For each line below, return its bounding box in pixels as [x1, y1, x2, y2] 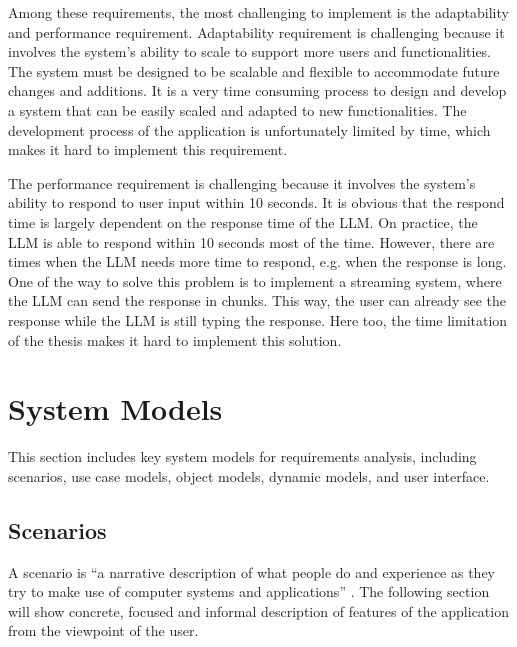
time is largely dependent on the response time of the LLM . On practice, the [8, 211, 478, 232]
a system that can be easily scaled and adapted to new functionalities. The [8, 99, 467, 120]
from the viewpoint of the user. [8, 620, 199, 641]
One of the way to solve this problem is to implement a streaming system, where [8, 270, 502, 291]
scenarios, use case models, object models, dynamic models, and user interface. [8, 465, 490, 486]
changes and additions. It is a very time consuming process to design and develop [8, 80, 507, 101]
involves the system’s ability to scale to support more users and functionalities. [8, 41, 492, 62]
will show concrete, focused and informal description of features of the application [8, 600, 509, 621]
